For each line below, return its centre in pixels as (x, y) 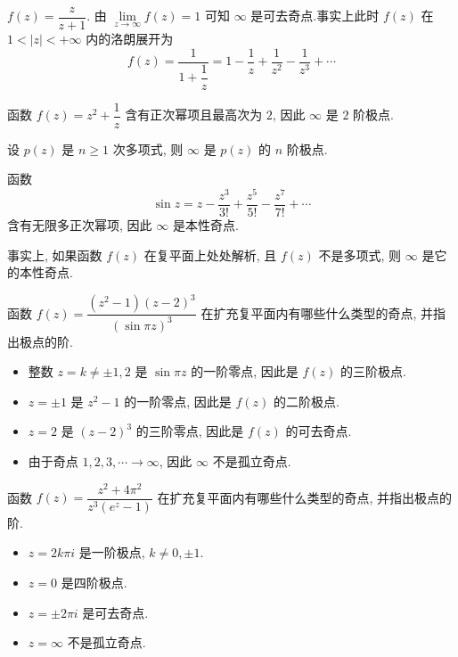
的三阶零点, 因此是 (190, 431)
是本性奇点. (205, 225)
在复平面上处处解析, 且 (210, 255)
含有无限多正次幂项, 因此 (80, 225)
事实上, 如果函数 (55, 255)
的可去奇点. (319, 431)
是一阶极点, (112, 552)
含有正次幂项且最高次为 (194, 115)
